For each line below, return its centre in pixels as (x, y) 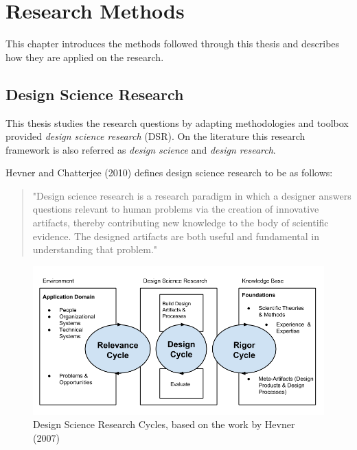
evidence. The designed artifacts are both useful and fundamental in (176, 236)
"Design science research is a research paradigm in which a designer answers (192, 195)
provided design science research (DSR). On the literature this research (156, 136)
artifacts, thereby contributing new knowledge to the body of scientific (181, 223)
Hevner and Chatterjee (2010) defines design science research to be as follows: (169, 173)
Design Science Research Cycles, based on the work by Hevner (164, 424)
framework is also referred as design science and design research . (141, 149)
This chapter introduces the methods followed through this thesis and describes (173, 44)
